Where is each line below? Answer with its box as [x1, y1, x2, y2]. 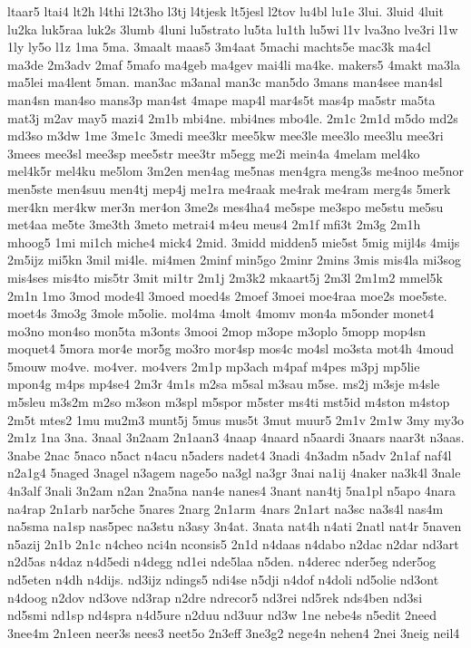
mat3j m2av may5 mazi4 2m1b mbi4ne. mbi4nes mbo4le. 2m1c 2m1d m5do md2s [7, 108, 458, 127]
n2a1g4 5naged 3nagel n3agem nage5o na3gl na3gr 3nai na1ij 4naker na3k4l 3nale [7, 463, 461, 482]
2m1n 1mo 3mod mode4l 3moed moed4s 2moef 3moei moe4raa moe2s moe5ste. [7, 285, 447, 305]
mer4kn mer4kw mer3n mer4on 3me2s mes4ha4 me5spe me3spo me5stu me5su [7, 197, 444, 216]
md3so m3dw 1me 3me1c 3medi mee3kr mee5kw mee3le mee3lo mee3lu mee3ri [7, 126, 444, 145]
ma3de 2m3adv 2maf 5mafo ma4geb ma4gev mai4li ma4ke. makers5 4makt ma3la [7, 54, 460, 73]
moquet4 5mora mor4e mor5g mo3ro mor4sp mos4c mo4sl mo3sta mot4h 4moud [7, 339, 454, 358]
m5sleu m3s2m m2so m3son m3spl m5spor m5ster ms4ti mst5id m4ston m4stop [7, 392, 450, 411]
